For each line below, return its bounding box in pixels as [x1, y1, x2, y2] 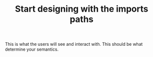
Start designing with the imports [15, 3, 149, 15]
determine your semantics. [5, 46, 59, 52]
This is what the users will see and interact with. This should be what [5, 41, 143, 47]
